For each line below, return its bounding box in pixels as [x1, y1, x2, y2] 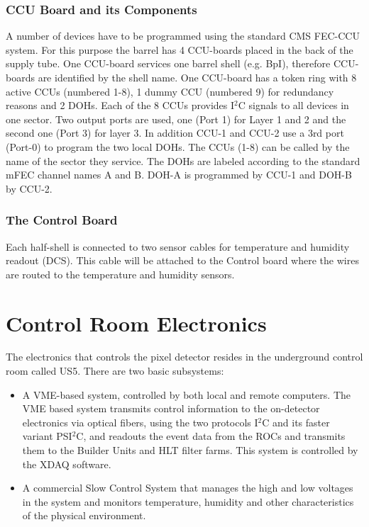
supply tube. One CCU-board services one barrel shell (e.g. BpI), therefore [6, 56, 331, 71]
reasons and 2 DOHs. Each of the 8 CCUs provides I [6, 98, 235, 113]
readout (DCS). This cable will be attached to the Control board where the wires [6, 253, 359, 268]
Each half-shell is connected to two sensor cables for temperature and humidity [6, 239, 350, 254]
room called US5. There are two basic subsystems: [6, 363, 224, 378]
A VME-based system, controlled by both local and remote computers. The [22, 387, 351, 402]
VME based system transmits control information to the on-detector [22, 401, 320, 416]
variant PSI [22, 429, 72, 443]
